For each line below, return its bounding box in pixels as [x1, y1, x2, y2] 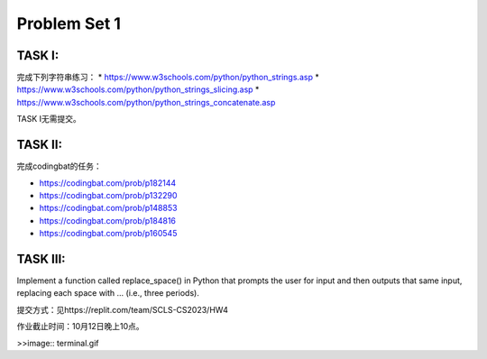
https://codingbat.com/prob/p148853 [39, 203, 178, 214]
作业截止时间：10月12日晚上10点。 [16, 321, 144, 332]
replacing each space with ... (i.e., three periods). [16, 288, 200, 299]
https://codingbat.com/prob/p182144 [39, 177, 177, 189]
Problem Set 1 [16, 14, 122, 33]
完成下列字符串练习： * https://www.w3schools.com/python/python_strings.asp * [16, 72, 319, 83]
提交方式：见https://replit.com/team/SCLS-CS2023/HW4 [16, 304, 229, 315]
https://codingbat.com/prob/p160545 [39, 228, 178, 239]
